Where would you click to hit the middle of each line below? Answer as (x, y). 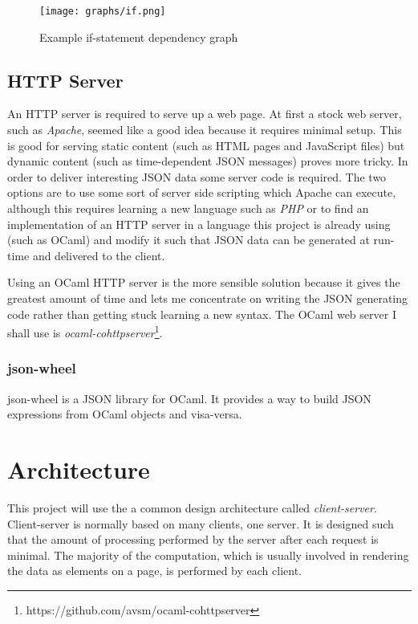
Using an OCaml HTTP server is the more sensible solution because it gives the (204, 282)
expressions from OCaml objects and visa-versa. (125, 414)
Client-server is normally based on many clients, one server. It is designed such (201, 523)
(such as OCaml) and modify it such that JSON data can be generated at (189, 240)
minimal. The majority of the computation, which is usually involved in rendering (208, 555)
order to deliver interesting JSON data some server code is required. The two (197, 176)
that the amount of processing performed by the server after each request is (193, 539)
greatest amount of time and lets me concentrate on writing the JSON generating (208, 298)
